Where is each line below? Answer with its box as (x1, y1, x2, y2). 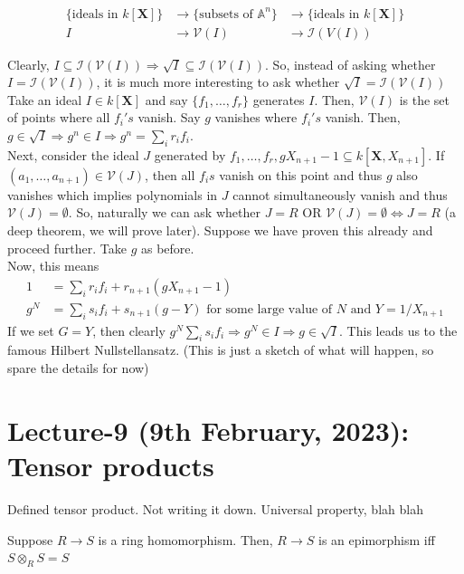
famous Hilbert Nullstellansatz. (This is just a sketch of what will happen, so (7, 340, 434, 359)
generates (252, 90, 305, 109)
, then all (145, 165, 195, 184)
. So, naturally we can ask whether (68, 203, 260, 222)
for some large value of (206, 302, 333, 316)
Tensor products (7, 447, 214, 483)
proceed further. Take (7, 238, 127, 257)
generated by (154, 145, 226, 164)
